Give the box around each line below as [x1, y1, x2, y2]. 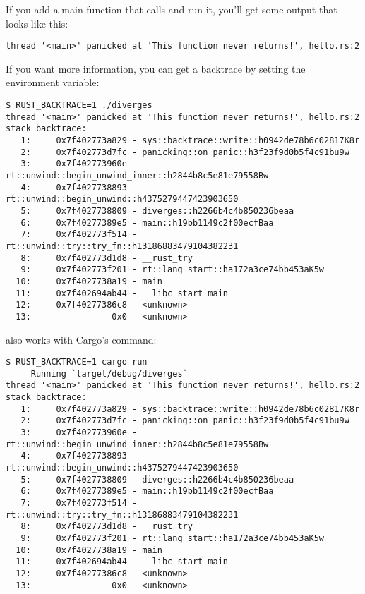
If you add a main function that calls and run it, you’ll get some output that [6, 2, 337, 16]
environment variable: [6, 75, 100, 90]
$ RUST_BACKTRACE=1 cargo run [6, 357, 148, 368]
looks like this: [6, 16, 68, 30]
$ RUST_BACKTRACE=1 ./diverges [6, 100, 152, 111]
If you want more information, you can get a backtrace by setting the [6, 61, 306, 75]
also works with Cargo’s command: [6, 332, 157, 346]
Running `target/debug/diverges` [30, 368, 188, 379]
